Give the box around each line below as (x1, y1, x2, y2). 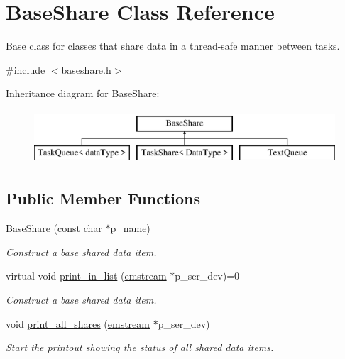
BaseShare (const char (6, 221, 102, 236)
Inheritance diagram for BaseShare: (6, 86, 160, 101)
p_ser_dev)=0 (175, 268, 240, 283)
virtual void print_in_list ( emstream (6, 268, 167, 283)
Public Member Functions (6, 187, 200, 209)
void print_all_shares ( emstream (6, 316, 150, 331)
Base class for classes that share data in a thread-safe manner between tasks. (6, 38, 340, 53)
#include (6, 62, 45, 77)
